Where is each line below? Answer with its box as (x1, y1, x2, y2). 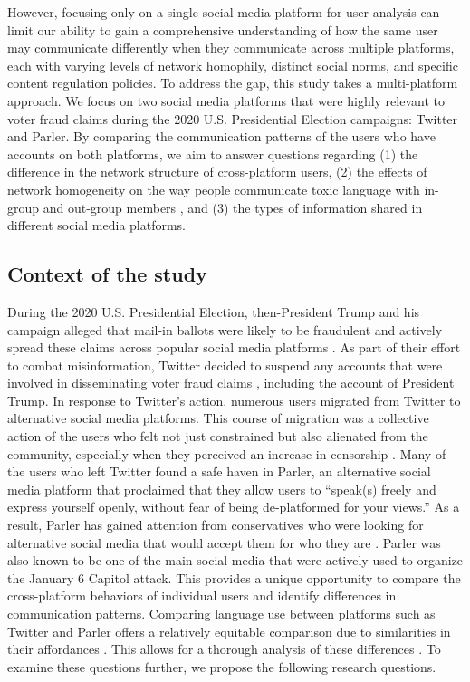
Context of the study (7, 260, 207, 288)
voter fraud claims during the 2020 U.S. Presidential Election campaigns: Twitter (7, 109, 458, 128)
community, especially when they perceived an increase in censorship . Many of (7, 444, 446, 463)
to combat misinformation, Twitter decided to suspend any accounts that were (7, 355, 443, 374)
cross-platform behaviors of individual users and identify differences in (7, 586, 397, 605)
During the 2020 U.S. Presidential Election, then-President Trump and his (7, 302, 420, 321)
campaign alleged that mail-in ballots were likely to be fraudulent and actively (7, 320, 443, 339)
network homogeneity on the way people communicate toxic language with (7, 179, 420, 198)
